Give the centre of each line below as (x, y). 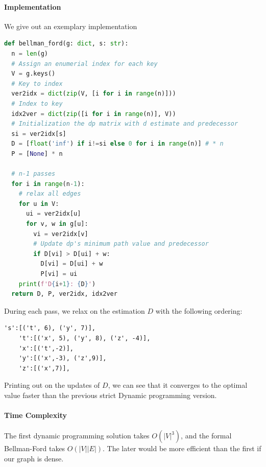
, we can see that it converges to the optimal (178, 385)
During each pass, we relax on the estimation (75, 310)
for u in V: (39, 204)
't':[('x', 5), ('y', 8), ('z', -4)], (84, 338)
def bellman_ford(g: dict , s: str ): (66, 44)
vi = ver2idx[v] (61, 234)
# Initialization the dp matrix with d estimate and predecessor (125, 124)
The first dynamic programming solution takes (77, 436)
